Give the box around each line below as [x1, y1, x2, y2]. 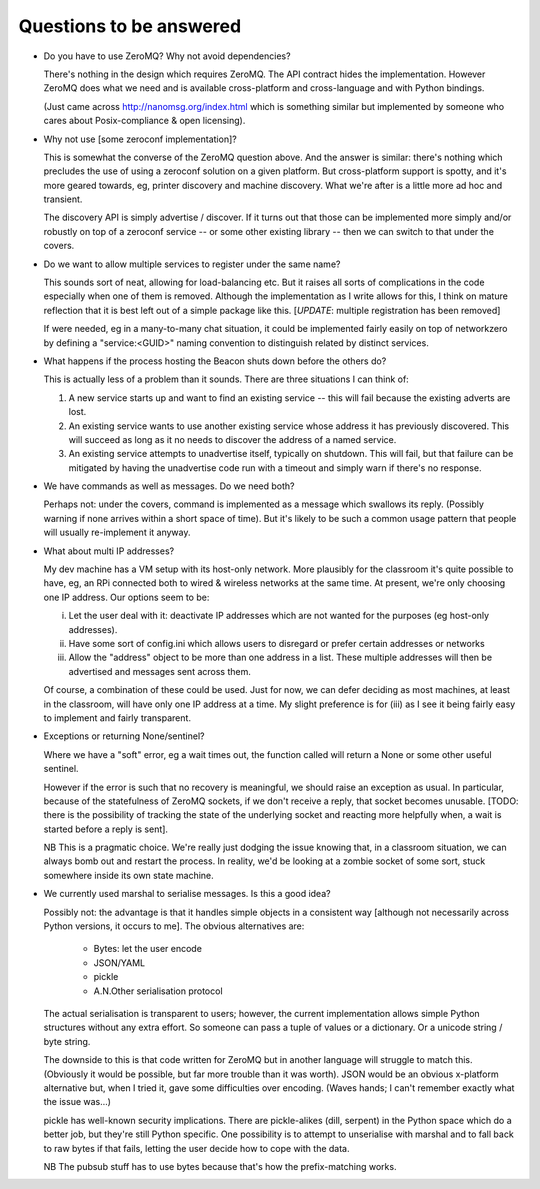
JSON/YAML [93, 956, 145, 969]
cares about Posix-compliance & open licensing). [43, 115, 246, 127]
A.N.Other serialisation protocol [93, 985, 224, 997]
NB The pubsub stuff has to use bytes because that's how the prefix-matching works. [43, 1160, 397, 1172]
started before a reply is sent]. [43, 823, 169, 835]
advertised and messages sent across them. [68, 665, 252, 677]
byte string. [43, 1035, 91, 1047]
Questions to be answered [18, 15, 242, 37]
